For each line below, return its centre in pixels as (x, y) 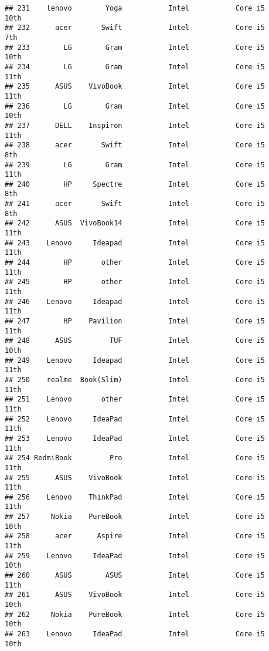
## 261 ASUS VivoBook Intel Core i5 (135, 595)
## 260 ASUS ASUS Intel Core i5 (135, 576)
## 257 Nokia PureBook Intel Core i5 (135, 517)
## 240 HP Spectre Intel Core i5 (135, 184)
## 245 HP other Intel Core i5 (135, 282)
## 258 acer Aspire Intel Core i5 (135, 536)
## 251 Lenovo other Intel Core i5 (135, 399)
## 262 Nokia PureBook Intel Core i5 (135, 614)
